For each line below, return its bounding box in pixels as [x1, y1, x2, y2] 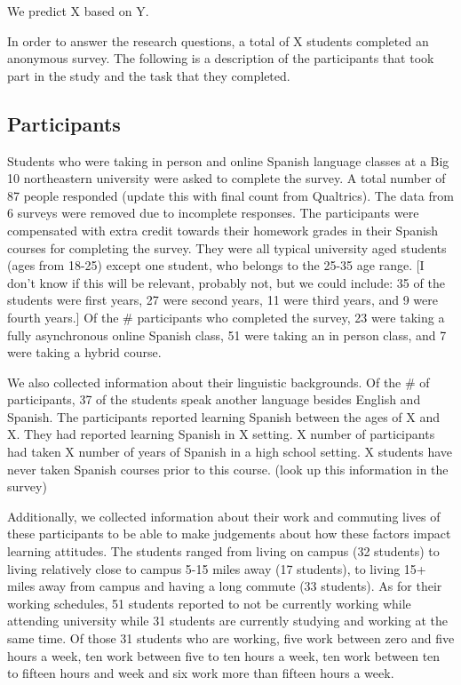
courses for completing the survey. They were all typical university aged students [7, 238, 447, 257]
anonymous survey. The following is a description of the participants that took [7, 49, 434, 68]
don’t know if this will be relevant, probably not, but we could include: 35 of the [7, 273, 445, 291]
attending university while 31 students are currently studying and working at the [7, 611, 448, 630]
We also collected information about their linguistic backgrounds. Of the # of [7, 372, 430, 391]
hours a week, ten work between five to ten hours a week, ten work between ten [7, 646, 441, 665]
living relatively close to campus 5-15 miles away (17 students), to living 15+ [7, 559, 426, 577]
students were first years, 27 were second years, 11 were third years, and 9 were [7, 291, 438, 309]
